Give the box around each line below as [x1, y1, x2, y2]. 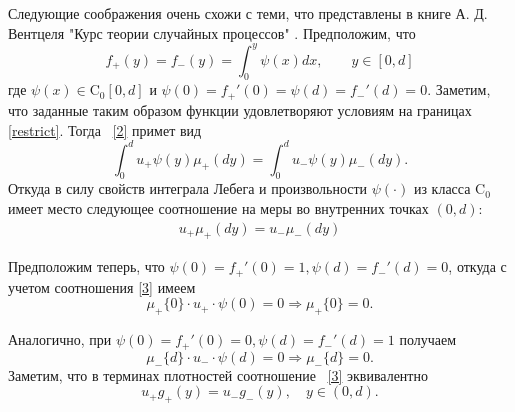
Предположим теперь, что [8, 256, 165, 277]
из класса [413, 178, 471, 199]
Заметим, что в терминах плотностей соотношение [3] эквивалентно [8, 364, 428, 385]
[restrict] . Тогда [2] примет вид [8, 119, 202, 140]
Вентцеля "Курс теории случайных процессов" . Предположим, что [8, 22, 416, 43]
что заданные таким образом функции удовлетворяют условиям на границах [8, 99, 472, 120]
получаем [399, 329, 457, 350]
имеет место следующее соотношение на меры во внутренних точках [8, 198, 429, 219]
